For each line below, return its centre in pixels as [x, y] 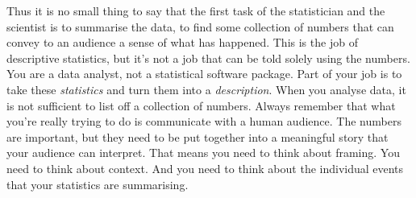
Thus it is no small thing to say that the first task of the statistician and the [196, 10]
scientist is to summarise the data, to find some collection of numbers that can [200, 26]
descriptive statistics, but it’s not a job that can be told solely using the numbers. [208, 58]
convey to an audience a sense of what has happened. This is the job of [182, 42]
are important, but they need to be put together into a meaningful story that [198, 136]
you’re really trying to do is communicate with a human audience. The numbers [204, 121]
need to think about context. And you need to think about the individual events [205, 168]
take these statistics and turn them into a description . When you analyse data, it [206, 89]
